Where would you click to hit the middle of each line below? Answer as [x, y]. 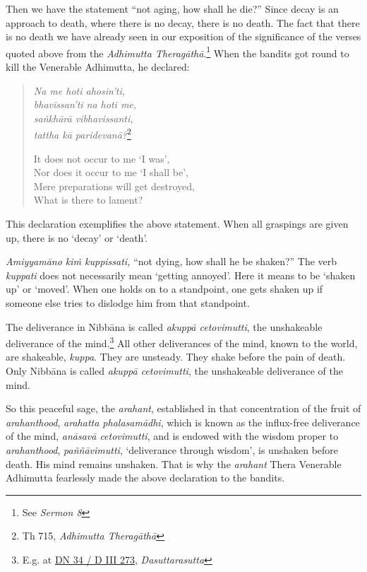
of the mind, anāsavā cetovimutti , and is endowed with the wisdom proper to [172, 436]
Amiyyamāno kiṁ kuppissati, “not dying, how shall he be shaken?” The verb [172, 261]
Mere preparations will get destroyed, [114, 186]
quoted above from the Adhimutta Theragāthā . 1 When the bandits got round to [178, 52]
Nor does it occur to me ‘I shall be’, [111, 172]
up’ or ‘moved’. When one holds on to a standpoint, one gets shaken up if [164, 289]
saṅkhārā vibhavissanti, [83, 118]
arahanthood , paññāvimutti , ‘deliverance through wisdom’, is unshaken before [172, 450]
